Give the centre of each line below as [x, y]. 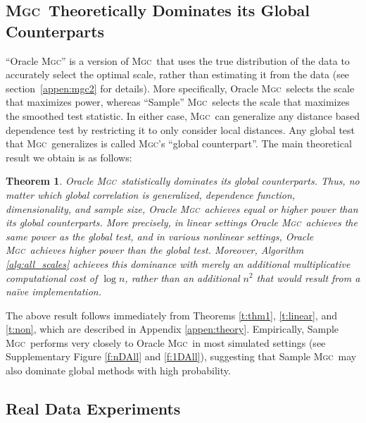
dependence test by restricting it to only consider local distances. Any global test [181, 129]
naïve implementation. [53, 292]
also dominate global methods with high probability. [118, 370]
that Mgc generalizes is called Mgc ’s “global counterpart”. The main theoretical [179, 143]
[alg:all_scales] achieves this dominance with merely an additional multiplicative [178, 263]
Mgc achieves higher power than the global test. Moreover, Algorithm [155, 250]
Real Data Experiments [93, 409]
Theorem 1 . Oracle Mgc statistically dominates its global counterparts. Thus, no [183, 181]
